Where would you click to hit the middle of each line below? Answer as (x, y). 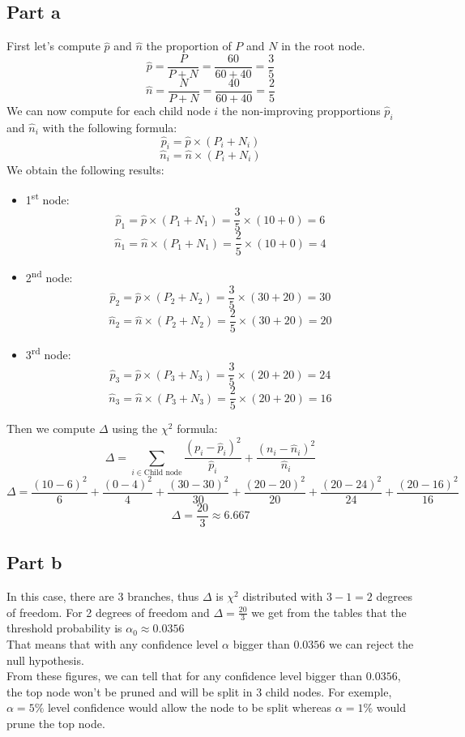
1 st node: (47, 198)
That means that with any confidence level (113, 643)
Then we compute (51, 428)
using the (135, 428)
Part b (34, 562)
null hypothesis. (45, 660)
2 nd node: (49, 276)
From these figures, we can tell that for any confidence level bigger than (185, 676)
